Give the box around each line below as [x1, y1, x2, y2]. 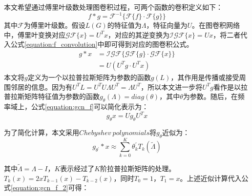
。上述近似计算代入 [180, 173, 242, 183]
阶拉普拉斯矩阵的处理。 [100, 163, 176, 173]
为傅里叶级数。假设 [23, 20, 85, 30]
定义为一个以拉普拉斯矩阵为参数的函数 [27, 72, 151, 82]
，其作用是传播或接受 [170, 72, 239, 82]
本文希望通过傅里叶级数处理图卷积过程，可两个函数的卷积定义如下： [4, 2, 223, 12]
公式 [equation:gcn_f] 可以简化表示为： [31, 101, 148, 111]
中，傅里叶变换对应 [4, 29, 65, 39]
